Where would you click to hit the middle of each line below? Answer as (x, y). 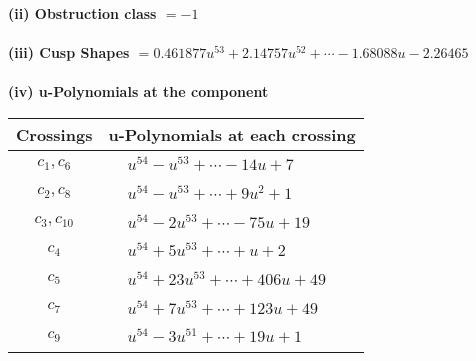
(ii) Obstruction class (82, 13)
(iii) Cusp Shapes (69, 52)
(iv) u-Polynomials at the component (138, 91)
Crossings (54, 134)
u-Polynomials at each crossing (232, 134)
